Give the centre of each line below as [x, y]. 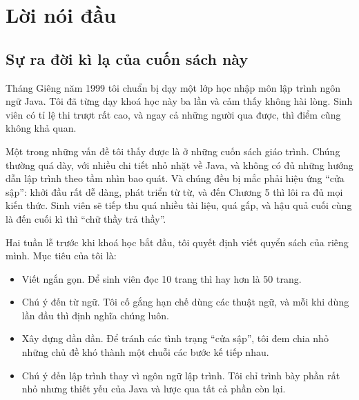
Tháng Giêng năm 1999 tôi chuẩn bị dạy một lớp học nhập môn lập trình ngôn [173, 87]
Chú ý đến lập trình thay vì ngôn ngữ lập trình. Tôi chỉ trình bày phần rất [181, 375]
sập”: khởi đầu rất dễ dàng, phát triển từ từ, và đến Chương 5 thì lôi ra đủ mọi [174, 191]
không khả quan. [41, 128]
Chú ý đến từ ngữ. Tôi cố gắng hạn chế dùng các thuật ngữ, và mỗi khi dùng [185, 302]
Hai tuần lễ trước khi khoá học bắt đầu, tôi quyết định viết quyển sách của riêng [177, 242]
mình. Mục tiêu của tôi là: [61, 256]
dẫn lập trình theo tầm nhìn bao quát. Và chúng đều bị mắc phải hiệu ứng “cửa [175, 178]
